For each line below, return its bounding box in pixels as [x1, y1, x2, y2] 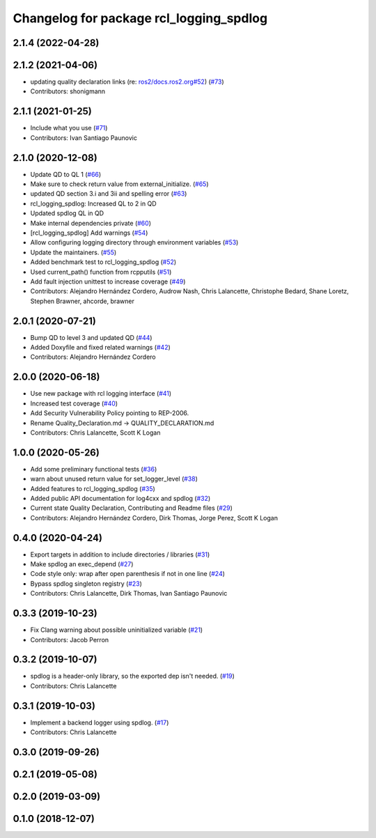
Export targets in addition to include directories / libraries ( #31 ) [30, 550, 210, 559]
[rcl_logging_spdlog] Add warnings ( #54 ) [30, 228, 148, 237]
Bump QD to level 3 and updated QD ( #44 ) [30, 333, 152, 341]
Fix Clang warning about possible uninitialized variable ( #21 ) [30, 626, 203, 634]
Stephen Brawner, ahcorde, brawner [30, 297, 135, 305]
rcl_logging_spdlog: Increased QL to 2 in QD [30, 199, 157, 208]
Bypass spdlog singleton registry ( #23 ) [30, 579, 143, 588]
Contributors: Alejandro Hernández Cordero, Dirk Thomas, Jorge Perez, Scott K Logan [30, 513, 279, 522]
